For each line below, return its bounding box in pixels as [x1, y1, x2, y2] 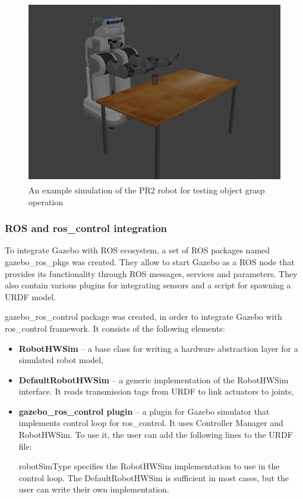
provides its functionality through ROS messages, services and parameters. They [5, 267, 298, 279]
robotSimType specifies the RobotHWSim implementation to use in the [18, 460, 280, 472]
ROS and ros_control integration [5, 221, 168, 236]
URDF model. [5, 290, 56, 303]
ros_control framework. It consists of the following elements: [5, 322, 225, 334]
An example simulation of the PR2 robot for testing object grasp [29, 183, 265, 196]
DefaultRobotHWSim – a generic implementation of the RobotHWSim [18, 373, 289, 386]
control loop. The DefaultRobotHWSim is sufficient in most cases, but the [18, 471, 289, 484]
